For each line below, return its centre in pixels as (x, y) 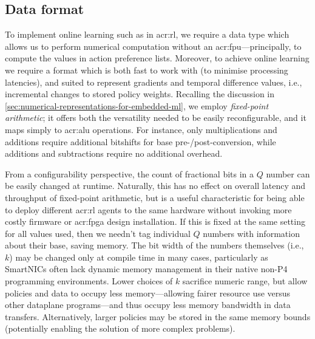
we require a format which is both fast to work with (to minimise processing (147, 70)
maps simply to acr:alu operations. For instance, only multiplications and (141, 129)
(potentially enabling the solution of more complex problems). (120, 328)
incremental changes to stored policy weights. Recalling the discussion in (140, 94)
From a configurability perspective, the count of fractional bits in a (130, 173)
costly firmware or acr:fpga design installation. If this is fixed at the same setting (155, 221)
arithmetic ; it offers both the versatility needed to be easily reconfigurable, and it (156, 118)
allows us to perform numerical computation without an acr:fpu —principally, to (153, 46)
